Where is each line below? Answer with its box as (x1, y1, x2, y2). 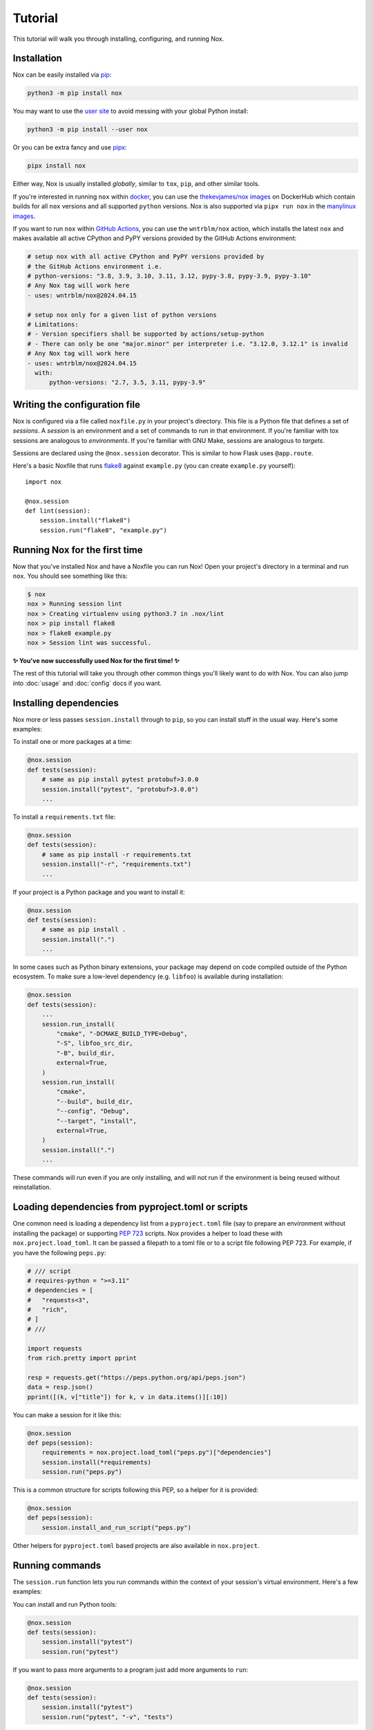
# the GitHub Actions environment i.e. (27, 262, 162, 270)
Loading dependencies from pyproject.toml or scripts (12, 1201, 248, 1213)
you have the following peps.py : (12, 1248, 106, 1257)
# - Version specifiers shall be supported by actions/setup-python (27, 330, 265, 338)
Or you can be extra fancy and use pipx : (12, 143, 127, 152)
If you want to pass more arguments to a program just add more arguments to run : (12, 1665, 249, 1674)
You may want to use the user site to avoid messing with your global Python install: (12, 107, 249, 116)
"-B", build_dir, (56, 1049, 115, 1057)
